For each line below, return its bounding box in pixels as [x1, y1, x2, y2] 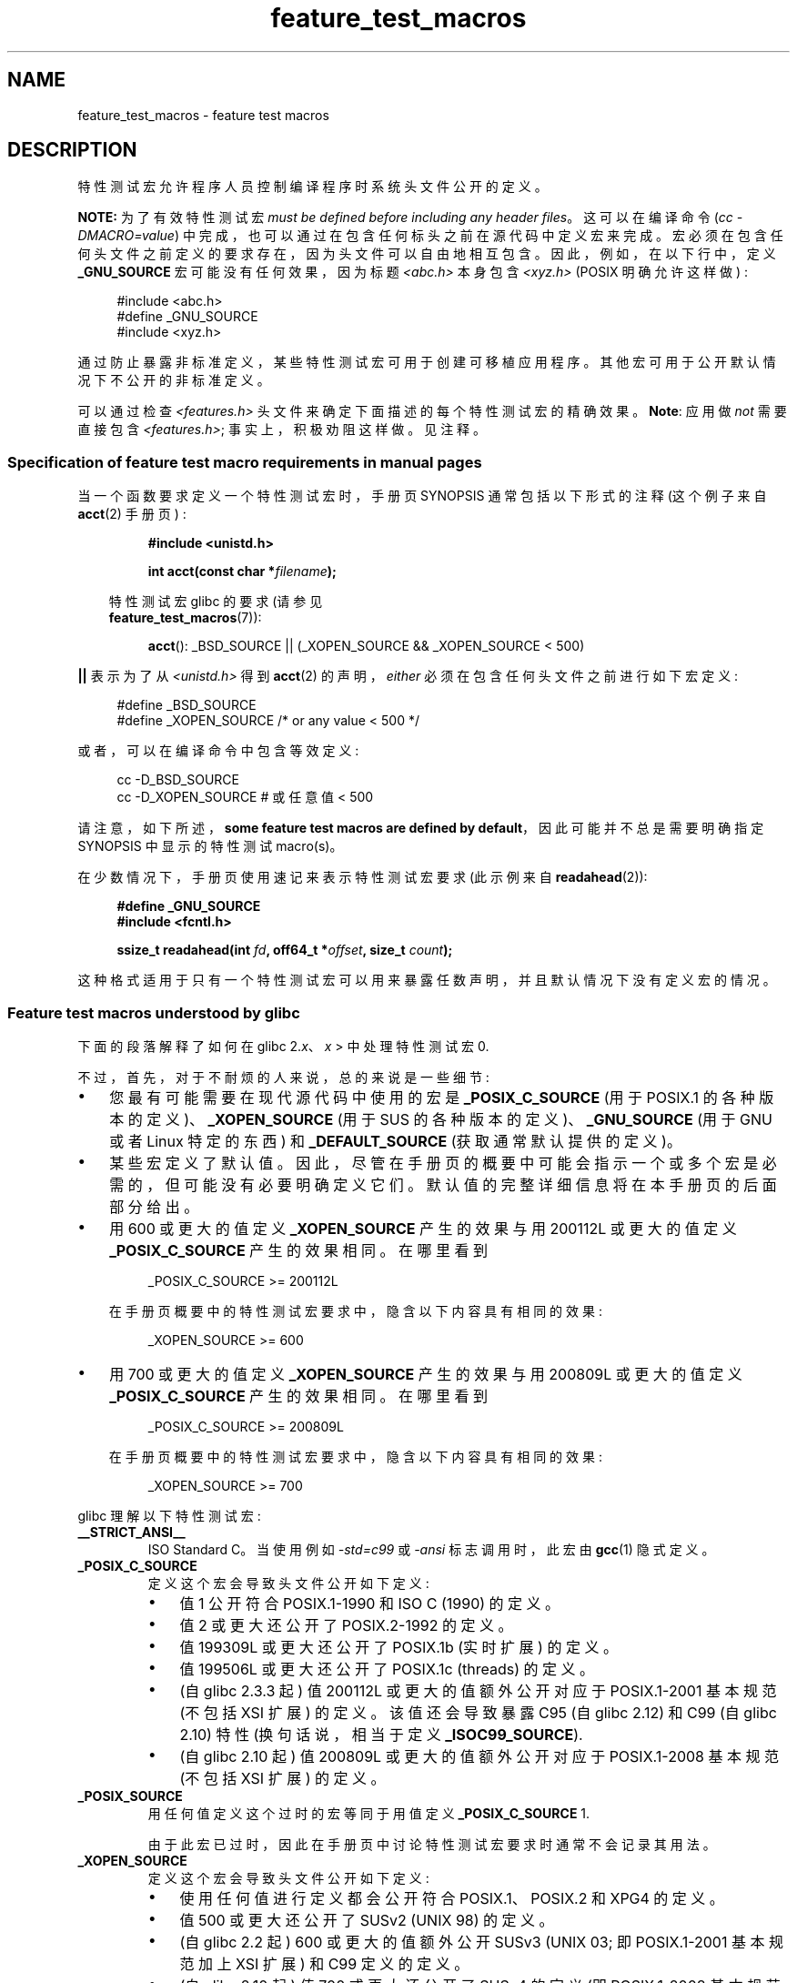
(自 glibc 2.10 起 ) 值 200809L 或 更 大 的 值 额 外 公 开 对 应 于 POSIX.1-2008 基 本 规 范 [179, 1746, 779, 1765]
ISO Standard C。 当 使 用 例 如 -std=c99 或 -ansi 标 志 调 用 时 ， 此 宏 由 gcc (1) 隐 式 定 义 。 [147, 1541, 715, 1557]
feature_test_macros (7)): [108, 610, 262, 626]
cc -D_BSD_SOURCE [116, 772, 240, 788]
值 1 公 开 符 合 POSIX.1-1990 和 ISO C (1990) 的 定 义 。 [179, 1593, 560, 1613]
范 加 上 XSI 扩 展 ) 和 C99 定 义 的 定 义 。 [179, 1954, 469, 1973]
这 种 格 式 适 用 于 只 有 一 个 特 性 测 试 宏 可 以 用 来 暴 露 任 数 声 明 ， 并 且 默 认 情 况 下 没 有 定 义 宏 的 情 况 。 [77, 972, 776, 988]
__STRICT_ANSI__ [77, 1523, 186, 1540]
